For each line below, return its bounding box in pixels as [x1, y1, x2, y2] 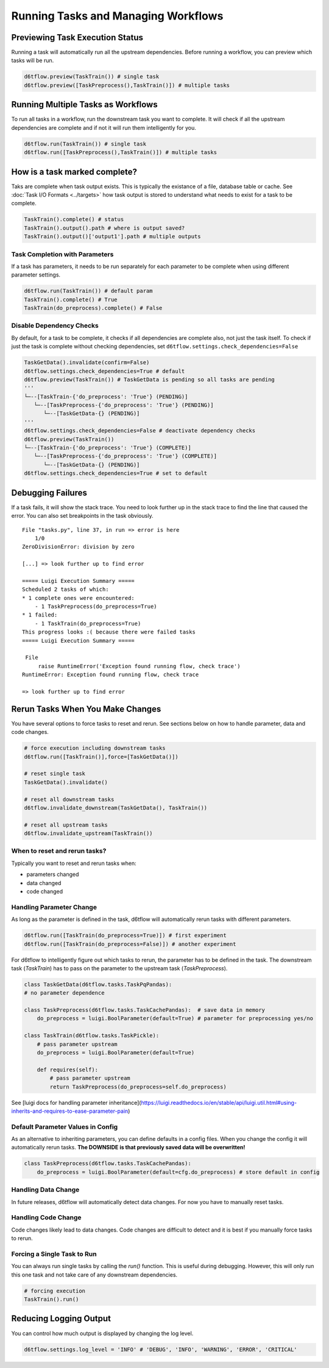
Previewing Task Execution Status [11, 32, 143, 43]
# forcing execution [24, 1287, 85, 1294]
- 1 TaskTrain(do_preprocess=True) [34, 620, 141, 627]
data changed [26, 879, 62, 886]
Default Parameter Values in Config [11, 1123, 118, 1131]
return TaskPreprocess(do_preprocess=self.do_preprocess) [49, 1083, 227, 1090]
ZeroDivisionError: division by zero [22, 543, 135, 551]
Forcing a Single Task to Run [11, 1249, 97, 1258]
